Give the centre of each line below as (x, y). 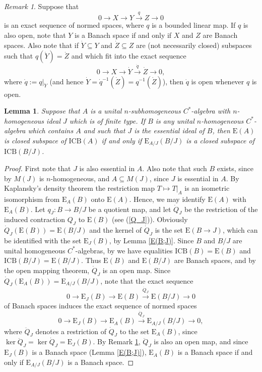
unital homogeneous (35, 250)
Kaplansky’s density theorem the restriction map (80, 188)
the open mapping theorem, (47, 270)
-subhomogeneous (154, 111)
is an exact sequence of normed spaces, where (74, 25)
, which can (240, 230)
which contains (51, 130)
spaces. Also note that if (41, 45)
